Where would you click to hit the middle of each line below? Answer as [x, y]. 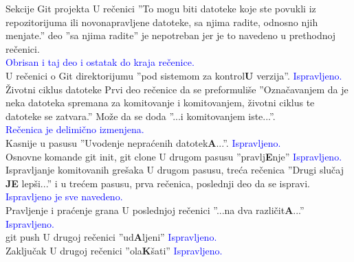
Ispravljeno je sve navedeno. [64, 196]
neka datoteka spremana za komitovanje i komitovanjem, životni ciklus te [160, 103]
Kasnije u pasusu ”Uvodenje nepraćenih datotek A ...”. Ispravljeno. [143, 142]
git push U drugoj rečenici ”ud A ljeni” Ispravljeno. [111, 237]
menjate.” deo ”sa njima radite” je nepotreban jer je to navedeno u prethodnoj [171, 35]
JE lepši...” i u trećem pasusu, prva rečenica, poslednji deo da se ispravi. [158, 183]
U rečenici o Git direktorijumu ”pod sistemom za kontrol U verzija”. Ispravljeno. [174, 75]
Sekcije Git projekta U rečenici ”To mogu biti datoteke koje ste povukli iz [161, 8]
